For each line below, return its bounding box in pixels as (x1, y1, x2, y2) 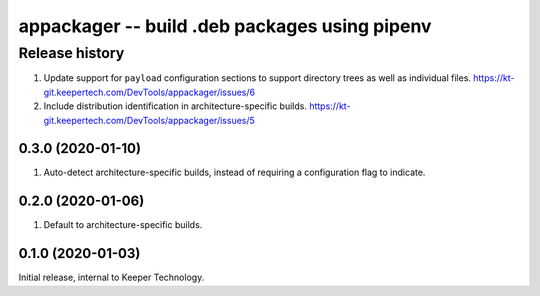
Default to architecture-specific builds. (43, 219, 203, 231)
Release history (18, 44, 125, 62)
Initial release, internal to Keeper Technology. (18, 271, 205, 284)
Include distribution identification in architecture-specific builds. (43, 100, 307, 112)
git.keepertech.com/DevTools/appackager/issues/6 (43, 86, 255, 98)
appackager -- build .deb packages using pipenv (18, 15, 432, 37)
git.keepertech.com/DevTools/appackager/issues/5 (43, 114, 255, 126)
